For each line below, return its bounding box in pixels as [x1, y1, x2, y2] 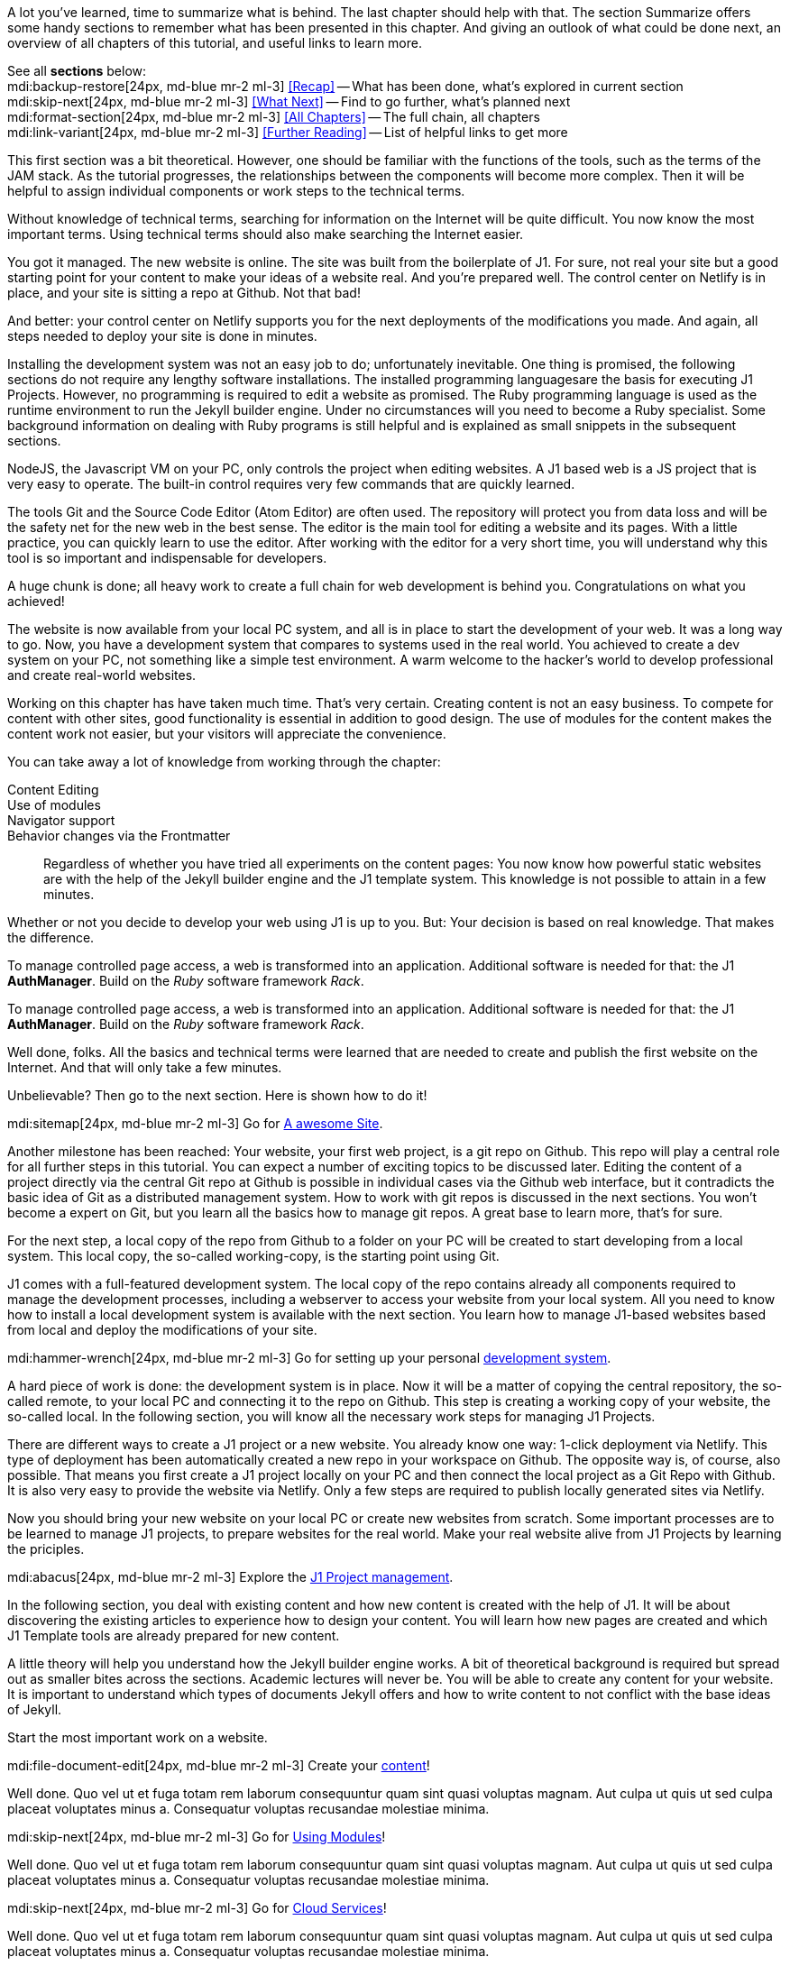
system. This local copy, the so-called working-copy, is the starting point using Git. [7, 1248, 500, 1263]
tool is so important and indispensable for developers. [7, 550, 327, 565]
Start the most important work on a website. [7, 1730, 268, 1745]
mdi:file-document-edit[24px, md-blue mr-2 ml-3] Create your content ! [7, 1758, 430, 1773]
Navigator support [7, 813, 115, 828]
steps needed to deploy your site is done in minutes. [7, 328, 317, 344]
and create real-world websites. [7, 667, 197, 683]
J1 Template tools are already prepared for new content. [7, 1628, 340, 1643]
